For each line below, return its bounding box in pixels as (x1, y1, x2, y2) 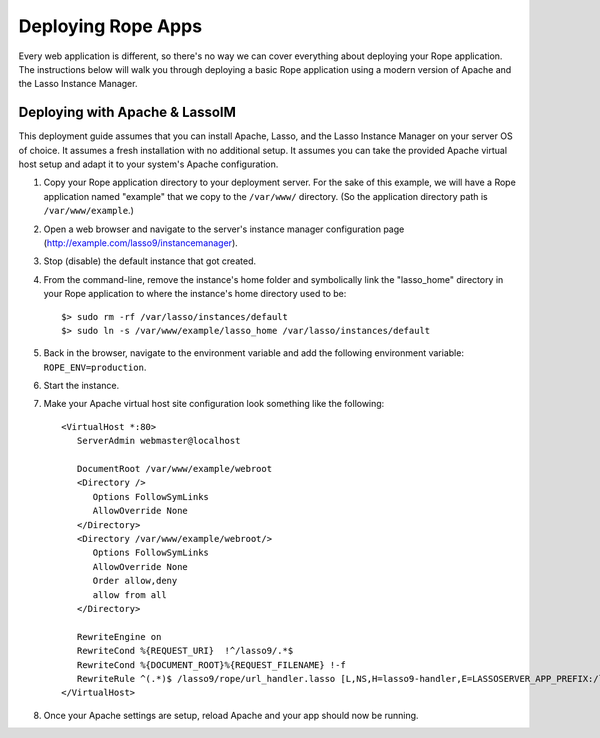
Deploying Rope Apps (18, 15, 203, 37)
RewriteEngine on (76, 631, 162, 642)
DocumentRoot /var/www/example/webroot (76, 463, 273, 475)
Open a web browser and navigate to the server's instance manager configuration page (43, 223, 405, 235)
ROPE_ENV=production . (43, 361, 147, 373)
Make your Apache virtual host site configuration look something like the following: (43, 398, 385, 410)
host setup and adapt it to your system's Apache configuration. (18, 158, 279, 170)
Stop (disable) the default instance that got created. (43, 255, 257, 267)
